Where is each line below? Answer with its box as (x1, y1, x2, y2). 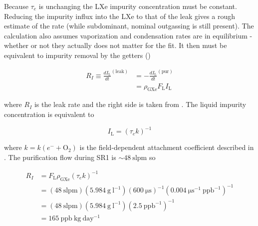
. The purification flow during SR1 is (4, 151, 116, 162)
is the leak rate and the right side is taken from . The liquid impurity (34, 99, 247, 109)
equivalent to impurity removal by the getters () (4, 49, 151, 60)
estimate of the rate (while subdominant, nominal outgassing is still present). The (4, 20, 254, 31)
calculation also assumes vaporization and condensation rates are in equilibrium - (4, 30, 253, 40)
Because (4, 1, 28, 11)
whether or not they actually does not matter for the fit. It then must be (4, 40, 227, 50)
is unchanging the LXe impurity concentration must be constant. (38, 1, 237, 11)
